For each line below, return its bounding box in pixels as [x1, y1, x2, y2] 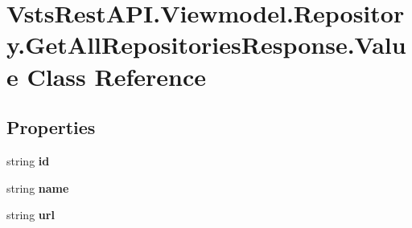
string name [6, 179, 69, 196]
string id [6, 152, 50, 169]
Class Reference [27, 59, 206, 92]
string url [6, 206, 55, 223]
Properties [6, 115, 96, 140]
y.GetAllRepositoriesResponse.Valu [6, 28, 406, 61]
